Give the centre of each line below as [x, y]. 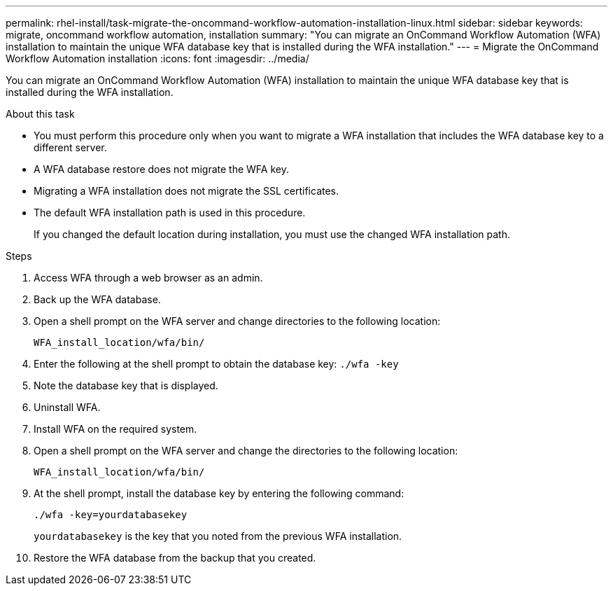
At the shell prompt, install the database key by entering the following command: [219, 493]
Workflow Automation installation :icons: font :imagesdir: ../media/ [157, 58]
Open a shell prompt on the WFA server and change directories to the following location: [237, 321]
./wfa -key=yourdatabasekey [111, 515]
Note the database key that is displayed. [126, 385]
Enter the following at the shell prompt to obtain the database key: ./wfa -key [216, 364]
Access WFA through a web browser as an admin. [148, 278]
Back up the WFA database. [97, 299]
